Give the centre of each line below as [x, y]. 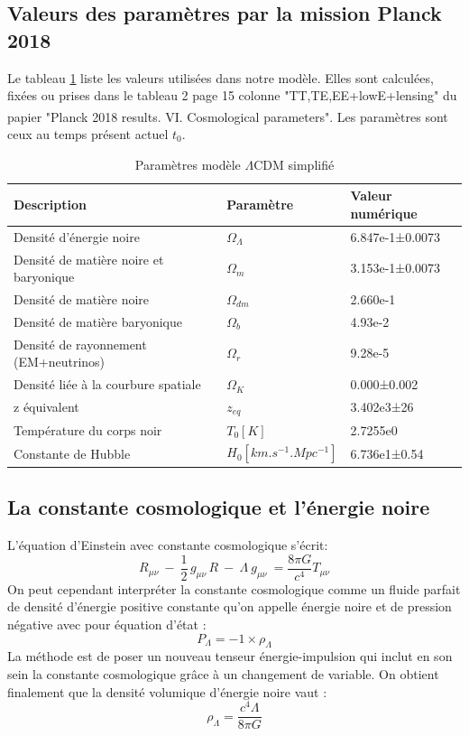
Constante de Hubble [72, 453]
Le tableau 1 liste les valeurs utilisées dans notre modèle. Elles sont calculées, [221, 77]
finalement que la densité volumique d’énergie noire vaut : [167, 691]
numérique [384, 213]
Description [51, 205]
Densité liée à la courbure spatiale [107, 384]
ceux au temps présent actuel [88, 134]
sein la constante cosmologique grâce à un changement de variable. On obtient [223, 673]
